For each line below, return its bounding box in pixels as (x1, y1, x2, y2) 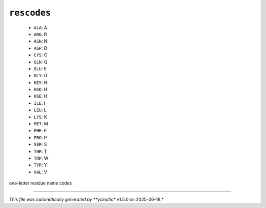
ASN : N (33, 38, 48, 44)
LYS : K (33, 114, 47, 120)
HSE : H (33, 93, 48, 99)
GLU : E (33, 65, 47, 71)
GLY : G (33, 73, 48, 79)
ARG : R (33, 31, 47, 37)
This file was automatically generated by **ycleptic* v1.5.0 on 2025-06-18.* (9, 196, 164, 202)
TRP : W (33, 155, 49, 161)
